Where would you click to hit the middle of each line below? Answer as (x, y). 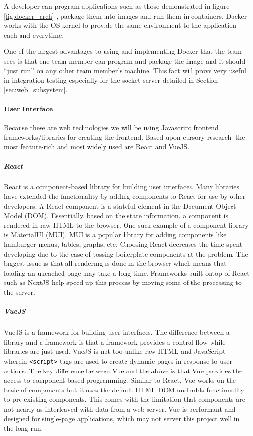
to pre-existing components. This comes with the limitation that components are (125, 399)
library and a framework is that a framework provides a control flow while (115, 341)
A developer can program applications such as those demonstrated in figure (117, 6)
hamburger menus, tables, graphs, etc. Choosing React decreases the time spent (123, 244)
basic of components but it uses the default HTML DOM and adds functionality (124, 389)
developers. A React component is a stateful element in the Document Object (120, 206)
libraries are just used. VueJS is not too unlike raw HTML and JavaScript (115, 351)
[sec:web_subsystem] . (36, 89)
